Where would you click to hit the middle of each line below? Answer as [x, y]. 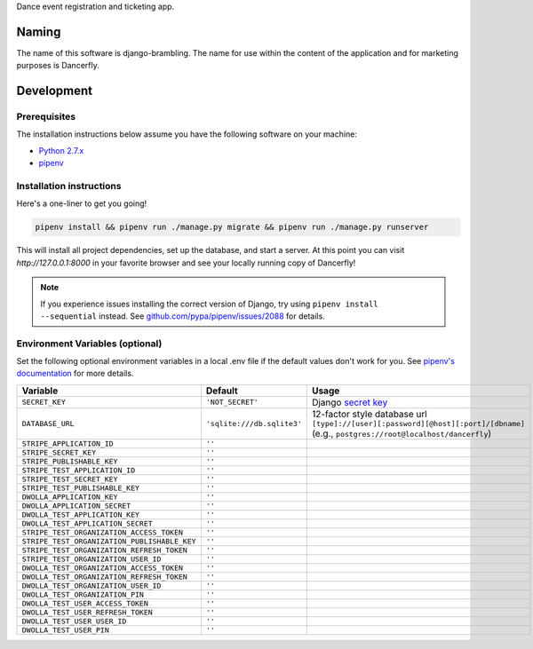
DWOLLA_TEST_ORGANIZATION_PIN [83, 594]
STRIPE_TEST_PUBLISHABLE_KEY [81, 488]
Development [55, 91]
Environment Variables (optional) [89, 344]
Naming [39, 32]
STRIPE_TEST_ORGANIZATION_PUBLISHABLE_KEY [109, 541]
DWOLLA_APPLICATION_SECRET [76, 506]
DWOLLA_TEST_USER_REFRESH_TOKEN [87, 612]
